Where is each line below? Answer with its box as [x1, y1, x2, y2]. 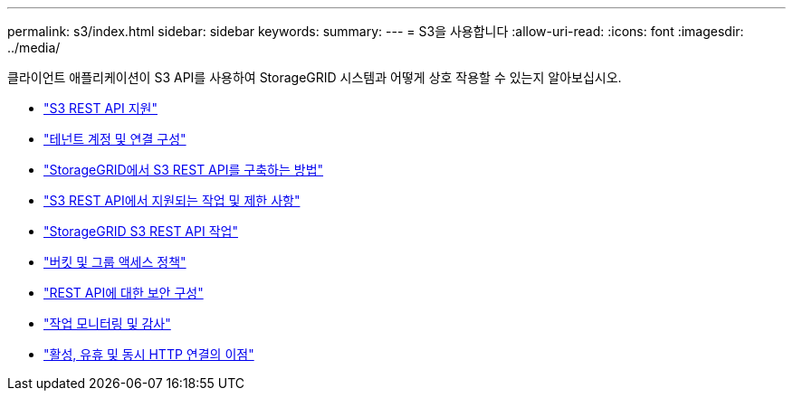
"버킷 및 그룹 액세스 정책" [43, 254, 186, 270]
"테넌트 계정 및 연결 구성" [43, 131, 186, 147]
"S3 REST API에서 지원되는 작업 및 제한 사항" [43, 193, 301, 208]
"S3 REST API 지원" [43, 100, 158, 116]
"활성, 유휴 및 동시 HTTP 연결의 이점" [43, 346, 254, 362]
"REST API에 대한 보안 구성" [43, 285, 204, 300]
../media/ [7, 40, 61, 55]
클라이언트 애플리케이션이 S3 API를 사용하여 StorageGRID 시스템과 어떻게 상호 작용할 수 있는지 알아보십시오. [7, 70, 622, 85]
